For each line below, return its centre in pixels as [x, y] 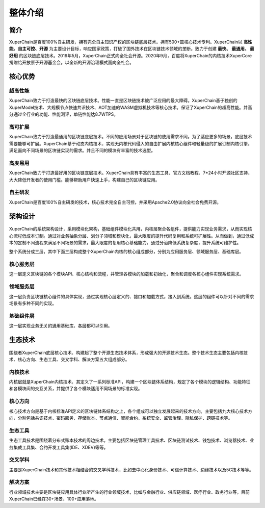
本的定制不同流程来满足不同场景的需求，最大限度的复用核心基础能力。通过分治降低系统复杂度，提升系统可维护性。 [125, 242]
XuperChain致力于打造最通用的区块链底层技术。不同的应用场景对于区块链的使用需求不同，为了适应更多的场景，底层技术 [131, 137]
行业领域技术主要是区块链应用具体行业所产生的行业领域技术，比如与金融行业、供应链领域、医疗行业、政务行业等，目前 [129, 492]
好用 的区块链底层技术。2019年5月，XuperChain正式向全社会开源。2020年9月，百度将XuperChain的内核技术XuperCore [131, 55]
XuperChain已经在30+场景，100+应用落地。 [54, 499]
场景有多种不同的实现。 [33, 304]
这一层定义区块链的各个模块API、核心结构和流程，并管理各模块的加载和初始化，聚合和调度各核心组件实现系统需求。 [126, 274]
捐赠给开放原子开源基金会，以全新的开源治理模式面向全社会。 [71, 63]
